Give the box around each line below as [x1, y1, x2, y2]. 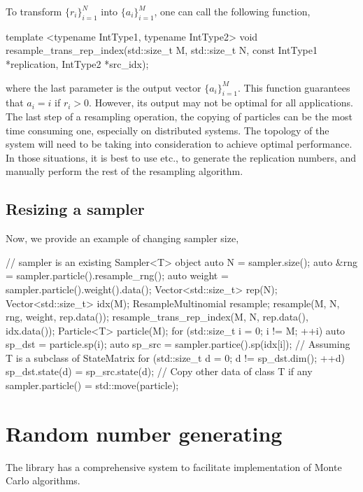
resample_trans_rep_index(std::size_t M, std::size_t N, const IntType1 [6, 43, 318, 57]
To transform [6, 4, 62, 18]
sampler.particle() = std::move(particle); [6, 378, 179, 393]
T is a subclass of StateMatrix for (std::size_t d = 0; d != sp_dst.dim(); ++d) [6, 350, 345, 365]
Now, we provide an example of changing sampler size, [6, 231, 239, 246]
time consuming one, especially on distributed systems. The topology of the [6, 122, 329, 137]
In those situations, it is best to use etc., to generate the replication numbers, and [6, 150, 357, 164]
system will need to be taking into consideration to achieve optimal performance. [6, 136, 353, 151]
